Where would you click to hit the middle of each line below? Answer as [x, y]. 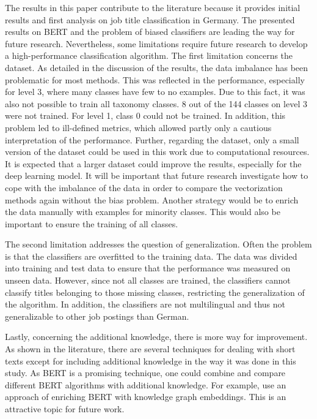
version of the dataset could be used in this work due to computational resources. [157, 152]
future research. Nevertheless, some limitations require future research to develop [156, 43]
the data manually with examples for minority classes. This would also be [143, 212]
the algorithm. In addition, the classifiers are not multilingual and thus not [145, 304]
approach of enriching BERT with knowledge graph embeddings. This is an [146, 397]
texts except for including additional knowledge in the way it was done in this [151, 360]
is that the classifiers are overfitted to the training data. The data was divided [151, 256]
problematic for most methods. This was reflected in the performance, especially [155, 79]
